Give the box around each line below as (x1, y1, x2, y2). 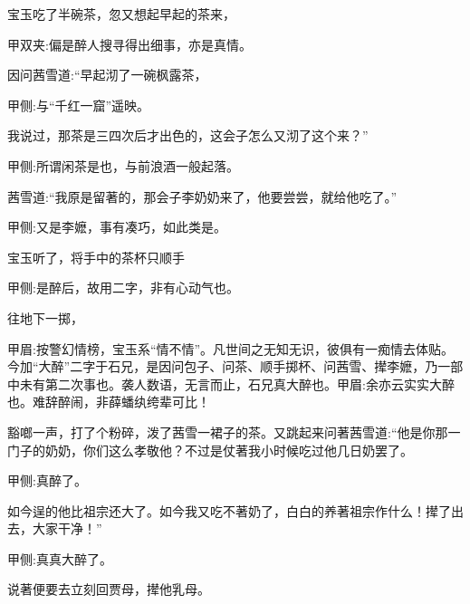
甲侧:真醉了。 (7, 471, 87, 490)
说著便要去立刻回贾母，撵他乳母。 (7, 580, 210, 599)
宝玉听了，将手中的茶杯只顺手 (7, 247, 185, 266)
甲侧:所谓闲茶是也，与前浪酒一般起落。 (7, 156, 239, 175)
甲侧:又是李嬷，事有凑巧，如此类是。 (7, 217, 226, 236)
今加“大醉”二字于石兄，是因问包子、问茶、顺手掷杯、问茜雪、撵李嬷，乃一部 (7, 357, 464, 376)
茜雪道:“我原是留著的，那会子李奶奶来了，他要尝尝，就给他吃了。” (7, 187, 398, 206)
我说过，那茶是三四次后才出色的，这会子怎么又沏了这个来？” (7, 126, 369, 145)
